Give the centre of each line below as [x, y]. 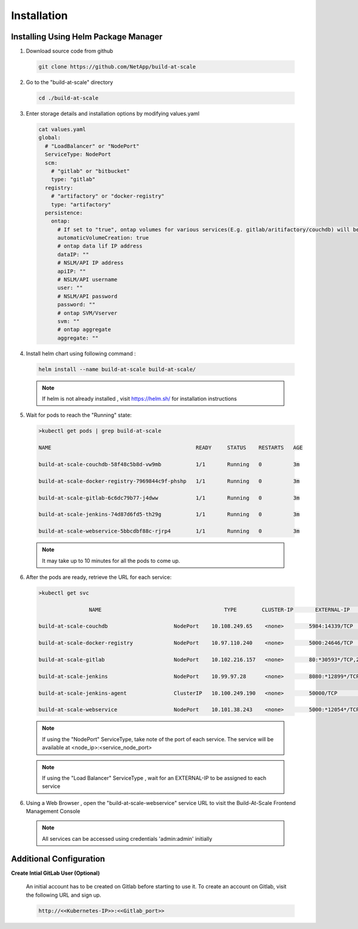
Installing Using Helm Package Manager [87, 37]
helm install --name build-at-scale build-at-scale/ [117, 369]
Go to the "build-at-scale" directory [70, 82]
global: [50, 138]
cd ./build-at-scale [68, 98]
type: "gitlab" [73, 179]
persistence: [64, 213]
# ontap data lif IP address [100, 246]
